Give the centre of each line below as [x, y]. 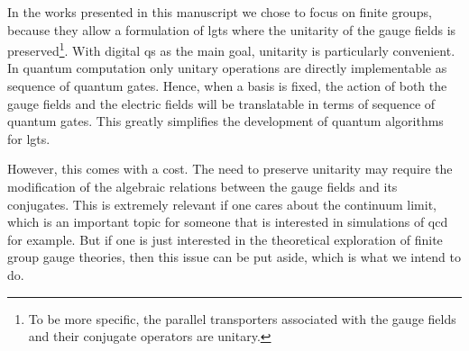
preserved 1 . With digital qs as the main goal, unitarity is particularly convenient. [231, 49]
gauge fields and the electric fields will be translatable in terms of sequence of [221, 103]
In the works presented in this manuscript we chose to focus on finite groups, [220, 12]
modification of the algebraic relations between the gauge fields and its [202, 186]
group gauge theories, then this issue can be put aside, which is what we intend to [234, 257]
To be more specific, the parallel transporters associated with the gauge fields [242, 318]
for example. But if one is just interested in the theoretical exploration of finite [225, 239]
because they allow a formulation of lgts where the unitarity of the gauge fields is [232, 29]
